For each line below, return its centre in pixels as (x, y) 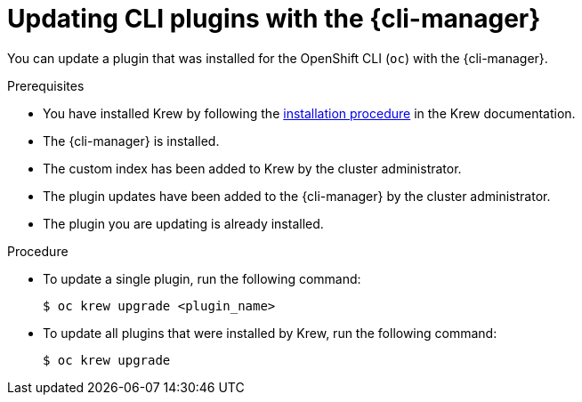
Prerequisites (46, 85)
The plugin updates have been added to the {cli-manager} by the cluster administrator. (297, 196)
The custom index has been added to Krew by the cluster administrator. (252, 168)
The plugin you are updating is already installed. (183, 223)
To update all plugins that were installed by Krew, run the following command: (270, 333)
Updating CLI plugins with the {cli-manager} (274, 19)
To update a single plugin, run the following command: (202, 278)
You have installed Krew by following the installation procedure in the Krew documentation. (309, 113)
